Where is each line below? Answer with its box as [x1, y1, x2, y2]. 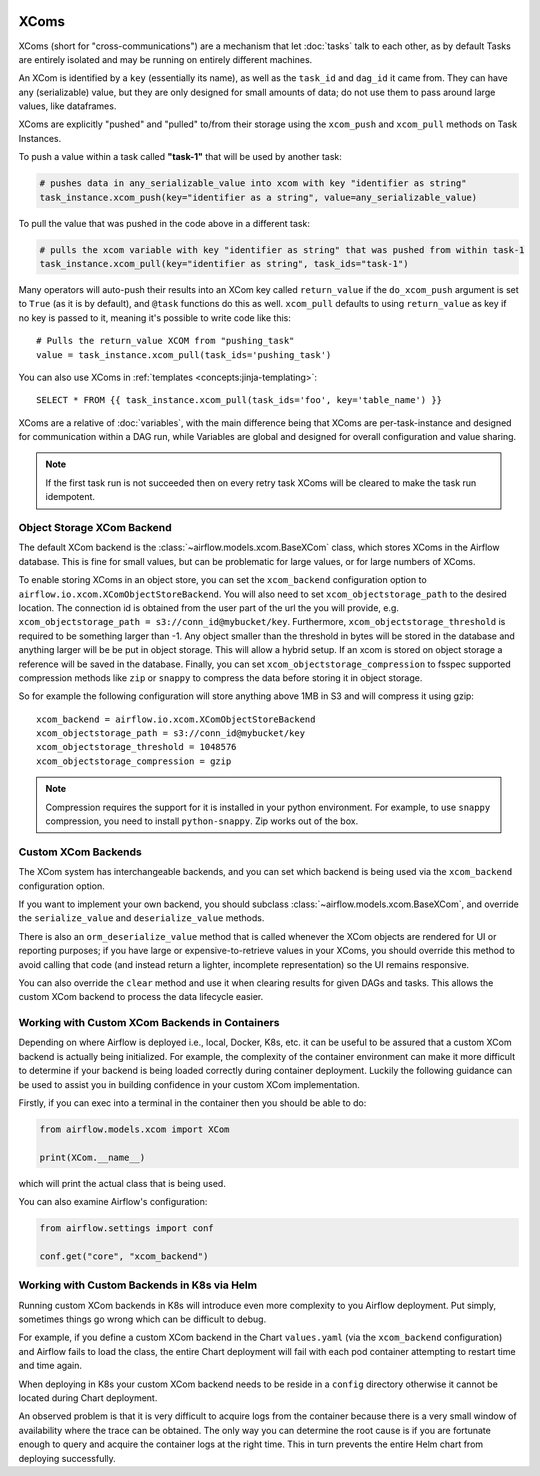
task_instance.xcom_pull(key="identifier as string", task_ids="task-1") [39, 258, 409, 269]
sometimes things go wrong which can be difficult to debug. [18, 1313, 267, 1325]
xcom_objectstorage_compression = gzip [36, 755, 232, 767]
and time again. [18, 1360, 82, 1372]
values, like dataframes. [18, 100, 117, 112]
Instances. [18, 132, 62, 144]
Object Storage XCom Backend [18, 521, 172, 535]
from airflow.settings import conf [39, 1223, 214, 1234]
